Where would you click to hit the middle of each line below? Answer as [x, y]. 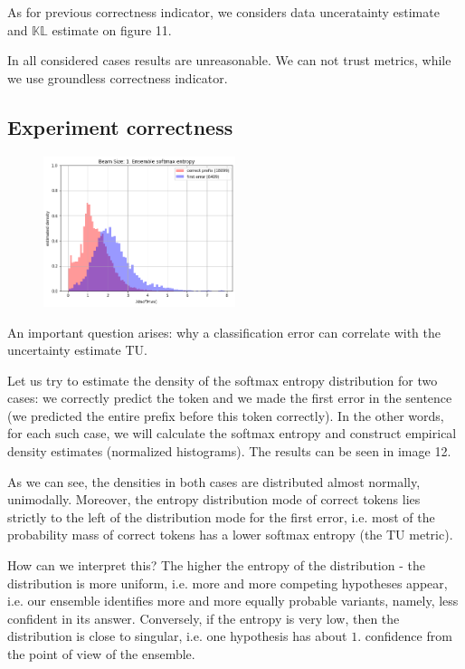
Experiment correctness [120, 126]
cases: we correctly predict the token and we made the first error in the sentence [230, 398]
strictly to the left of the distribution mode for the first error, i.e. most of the [221, 516]
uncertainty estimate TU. [77, 350]
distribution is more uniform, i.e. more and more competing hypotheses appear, [228, 583]
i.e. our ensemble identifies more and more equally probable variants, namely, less [233, 601]
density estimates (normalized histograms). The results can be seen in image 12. [229, 451]
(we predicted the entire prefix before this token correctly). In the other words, [226, 415]
